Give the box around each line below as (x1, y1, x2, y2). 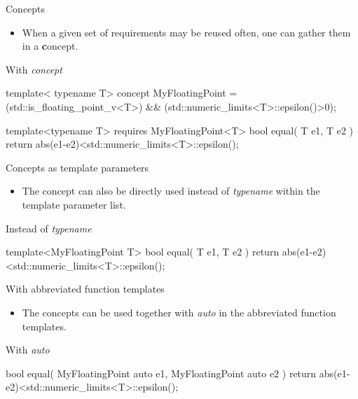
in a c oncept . (22, 38, 78, 53)
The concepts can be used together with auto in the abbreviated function (22, 304, 336, 319)
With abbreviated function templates (6, 281, 165, 296)
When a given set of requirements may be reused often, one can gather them (22, 24, 351, 39)
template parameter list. (22, 197, 126, 211)
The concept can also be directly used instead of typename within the (22, 183, 320, 198)
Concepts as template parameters (6, 160, 149, 174)
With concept (6, 62, 62, 76)
